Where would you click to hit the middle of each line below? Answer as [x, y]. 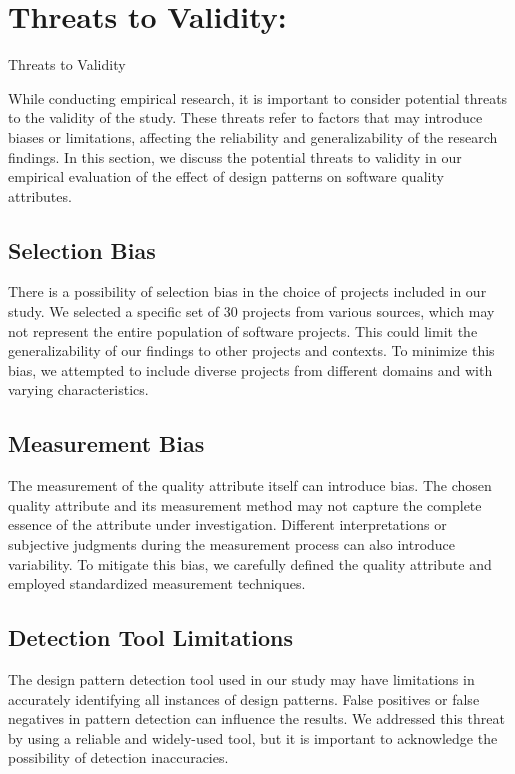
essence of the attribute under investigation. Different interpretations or [227, 524]
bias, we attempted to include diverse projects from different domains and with [250, 369]
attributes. [40, 195]
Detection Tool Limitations [151, 637]
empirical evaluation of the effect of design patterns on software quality [226, 176]
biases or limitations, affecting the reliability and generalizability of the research [253, 136]
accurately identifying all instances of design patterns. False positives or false [244, 698]
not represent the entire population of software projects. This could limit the [243, 330]
